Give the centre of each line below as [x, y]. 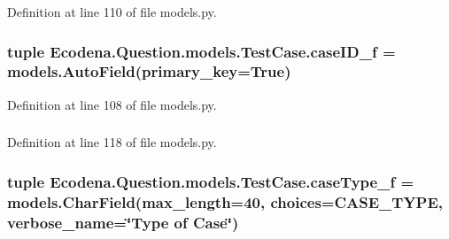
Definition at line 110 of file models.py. [112, 12]
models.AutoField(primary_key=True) [149, 71]
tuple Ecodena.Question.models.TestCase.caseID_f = [201, 51]
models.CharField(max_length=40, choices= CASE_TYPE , [225, 201]
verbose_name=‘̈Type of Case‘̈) [123, 222]
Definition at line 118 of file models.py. [112, 142]
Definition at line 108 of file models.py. [112, 104]
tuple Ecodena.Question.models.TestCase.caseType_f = [211, 181]
